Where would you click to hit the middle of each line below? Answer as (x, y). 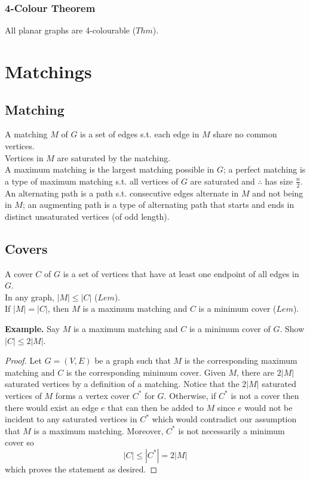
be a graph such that (133, 360)
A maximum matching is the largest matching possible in (110, 169)
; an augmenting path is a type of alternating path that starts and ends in (158, 205)
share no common (245, 134)
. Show (292, 328)
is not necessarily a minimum (231, 430)
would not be (268, 407)
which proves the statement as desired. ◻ (81, 469)
